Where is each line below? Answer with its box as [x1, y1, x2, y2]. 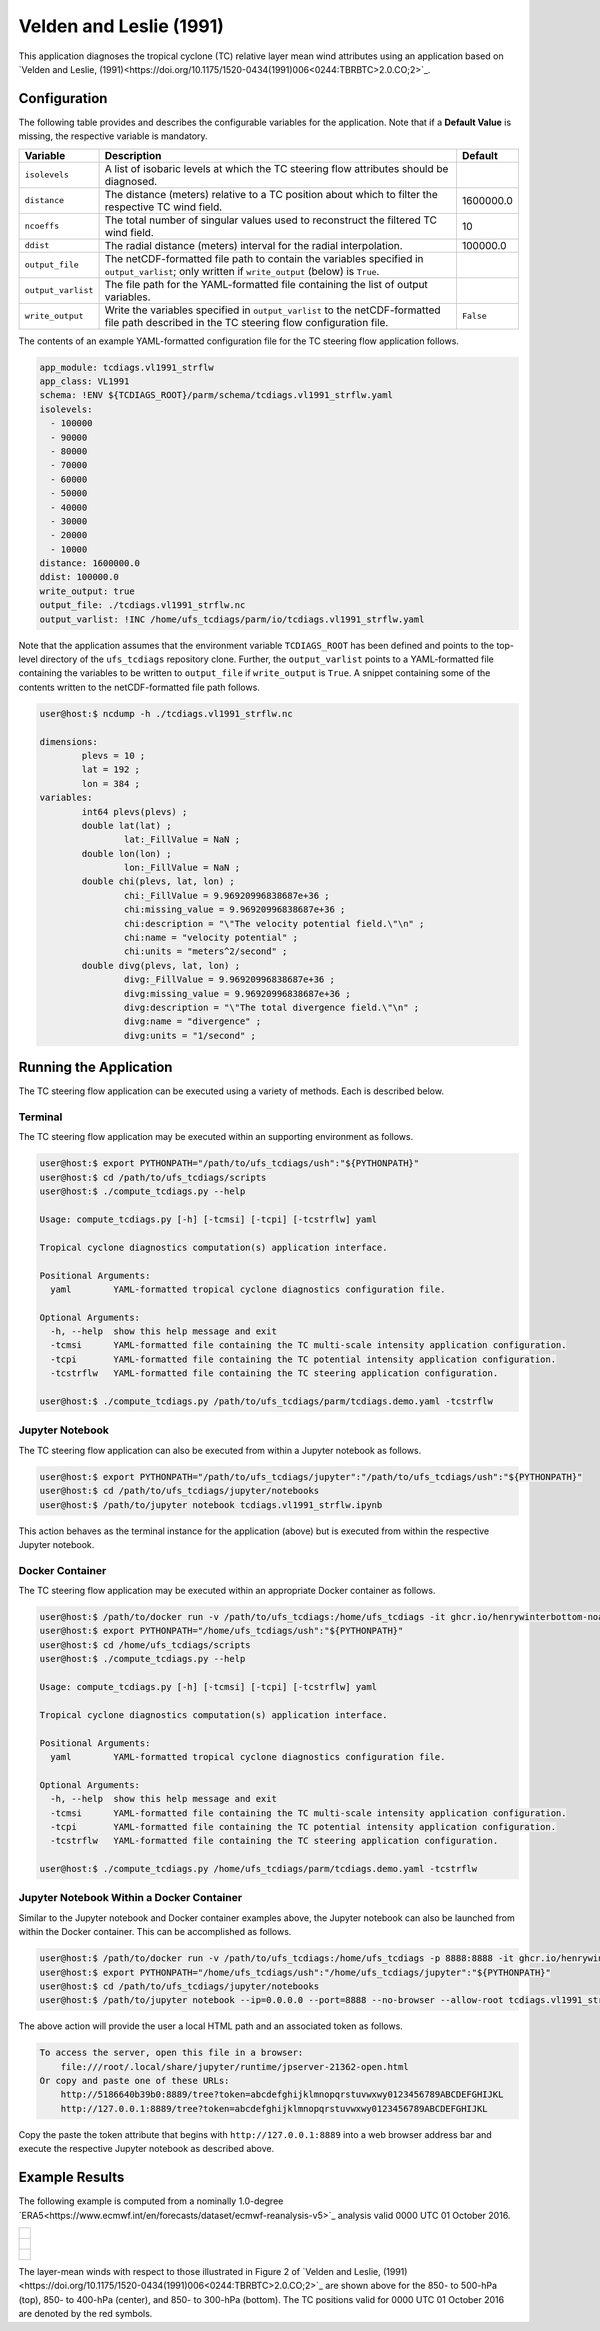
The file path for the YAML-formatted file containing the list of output [104, 277, 429, 291]
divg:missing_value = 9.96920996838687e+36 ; [123, 988, 351, 999]
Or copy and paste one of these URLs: [39, 2075, 230, 2087]
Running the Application [18, 1059, 173, 1076]
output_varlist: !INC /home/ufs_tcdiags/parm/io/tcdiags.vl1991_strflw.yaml [39, 613, 425, 625]
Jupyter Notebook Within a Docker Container [18, 1891, 243, 1905]
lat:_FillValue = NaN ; [123, 834, 240, 845]
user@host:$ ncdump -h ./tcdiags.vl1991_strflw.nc [39, 708, 294, 719]
